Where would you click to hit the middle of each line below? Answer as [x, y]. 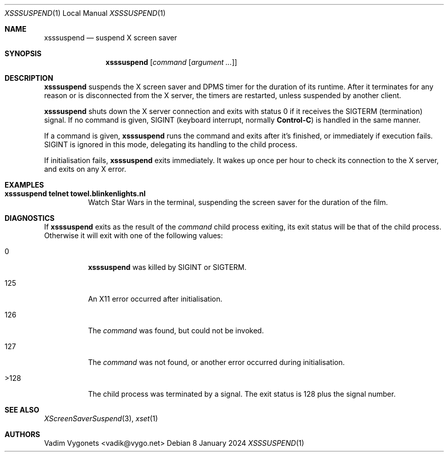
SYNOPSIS [23, 53]
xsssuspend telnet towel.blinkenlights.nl [75, 193]
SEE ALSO [22, 410]
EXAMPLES [24, 185]
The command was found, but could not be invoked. [176, 330]
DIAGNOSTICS [30, 218]
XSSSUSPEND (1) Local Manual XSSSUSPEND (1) [85, 13]
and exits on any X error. [85, 169]
